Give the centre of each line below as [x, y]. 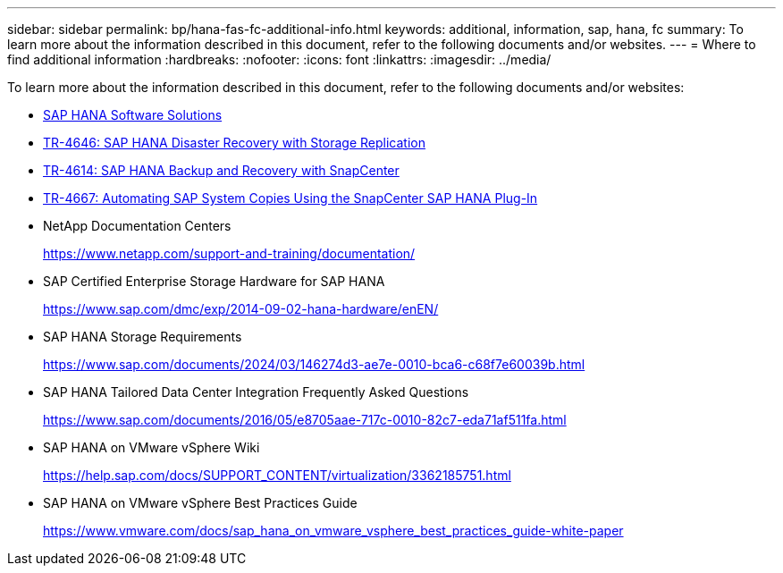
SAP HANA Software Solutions [133, 115]
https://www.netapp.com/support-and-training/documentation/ [229, 253]
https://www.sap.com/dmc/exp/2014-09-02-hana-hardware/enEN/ [241, 309]
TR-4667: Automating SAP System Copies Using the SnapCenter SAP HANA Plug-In [290, 198]
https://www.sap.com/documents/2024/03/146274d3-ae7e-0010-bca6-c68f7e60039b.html [314, 364]
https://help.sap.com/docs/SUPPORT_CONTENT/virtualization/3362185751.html [277, 475]
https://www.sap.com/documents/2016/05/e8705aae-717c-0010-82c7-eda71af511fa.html [305, 420]
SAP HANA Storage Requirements [143, 337]
